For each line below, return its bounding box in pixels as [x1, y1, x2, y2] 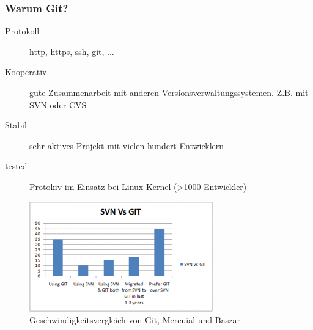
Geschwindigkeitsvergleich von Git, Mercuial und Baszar [29, 313, 240, 326]
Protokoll [5, 24, 40, 37]
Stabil [5, 119, 27, 131]
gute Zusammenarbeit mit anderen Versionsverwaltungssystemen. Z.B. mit [29, 86, 309, 98]
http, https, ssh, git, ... [29, 45, 114, 57]
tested [5, 159, 28, 172]
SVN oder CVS [29, 98, 87, 111]
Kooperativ [5, 65, 47, 78]
